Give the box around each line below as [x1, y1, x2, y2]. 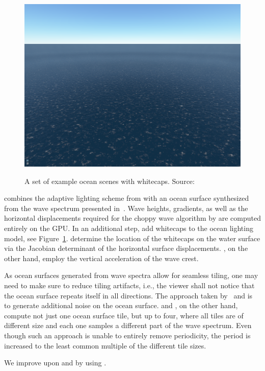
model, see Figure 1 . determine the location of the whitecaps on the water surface [4, 233, 260, 243]
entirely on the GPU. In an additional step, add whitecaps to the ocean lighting [4, 222, 253, 233]
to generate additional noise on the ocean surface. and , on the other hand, [4, 300, 238, 311]
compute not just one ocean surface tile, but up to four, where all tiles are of [4, 310, 244, 320]
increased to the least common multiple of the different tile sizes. [4, 340, 206, 351]
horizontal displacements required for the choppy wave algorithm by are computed [4, 213, 261, 223]
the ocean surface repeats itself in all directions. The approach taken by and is [4, 290, 253, 300]
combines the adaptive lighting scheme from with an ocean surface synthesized [4, 193, 249, 203]
